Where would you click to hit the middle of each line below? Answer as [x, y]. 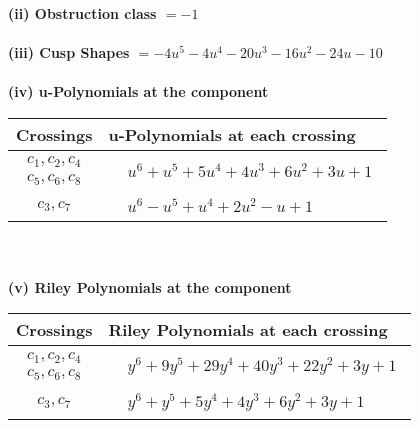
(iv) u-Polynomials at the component [138, 91]
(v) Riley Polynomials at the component [150, 286]
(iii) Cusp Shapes [69, 52]
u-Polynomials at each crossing [232, 134]
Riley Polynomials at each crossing [248, 330]
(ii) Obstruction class [82, 13]
